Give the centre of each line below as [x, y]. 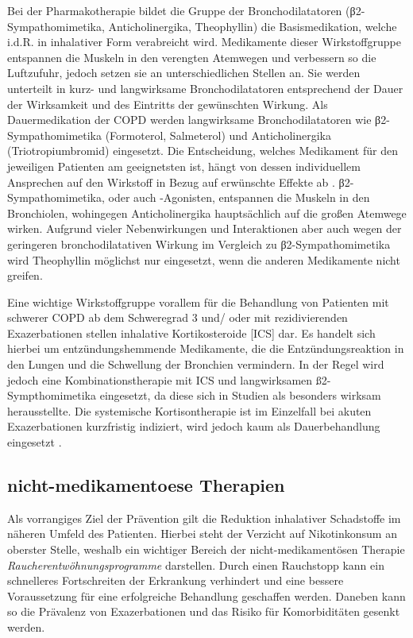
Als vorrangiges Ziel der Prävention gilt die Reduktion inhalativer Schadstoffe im [204, 518]
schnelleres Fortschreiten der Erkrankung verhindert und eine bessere [176, 580]
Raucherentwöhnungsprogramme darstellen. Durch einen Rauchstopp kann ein [196, 565]
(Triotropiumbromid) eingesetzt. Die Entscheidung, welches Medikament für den [203, 151]
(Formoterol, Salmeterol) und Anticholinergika [218, 135]
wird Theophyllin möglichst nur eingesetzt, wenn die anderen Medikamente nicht [204, 259]
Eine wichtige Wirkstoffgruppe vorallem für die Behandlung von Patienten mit [198, 302]
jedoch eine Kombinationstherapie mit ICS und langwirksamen [160, 379]
